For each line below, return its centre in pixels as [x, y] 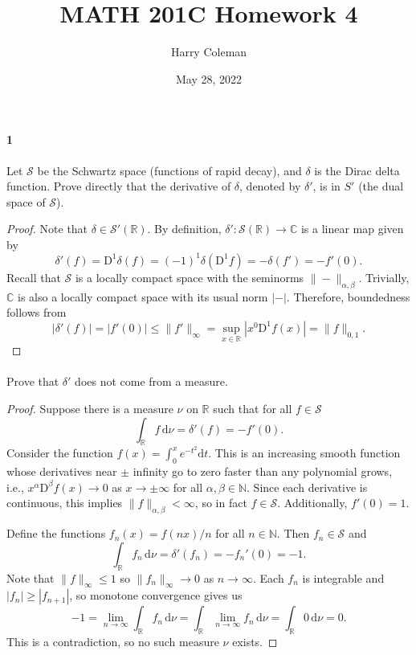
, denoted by [270, 186]
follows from [37, 312]
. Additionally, [312, 503]
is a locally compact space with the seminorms [190, 277]
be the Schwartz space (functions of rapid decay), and [169, 170]
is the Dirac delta [357, 170]
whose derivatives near [62, 471]
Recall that [34, 277]
